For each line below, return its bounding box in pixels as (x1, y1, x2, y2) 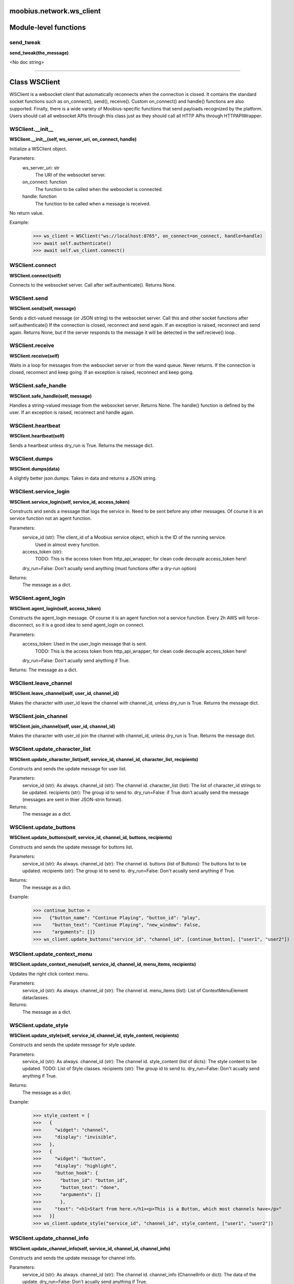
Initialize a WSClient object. (9, 145, 68, 152)
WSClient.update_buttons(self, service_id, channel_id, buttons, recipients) (9, 835, 173, 841)
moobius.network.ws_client (9, 7, 101, 15)
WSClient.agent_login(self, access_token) (9, 605, 101, 611)
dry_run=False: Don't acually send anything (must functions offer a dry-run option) (22, 565, 197, 571)
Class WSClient (9, 78, 60, 86)
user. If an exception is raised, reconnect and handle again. (9, 409, 134, 416)
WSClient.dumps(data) (9, 466, 60, 472)
